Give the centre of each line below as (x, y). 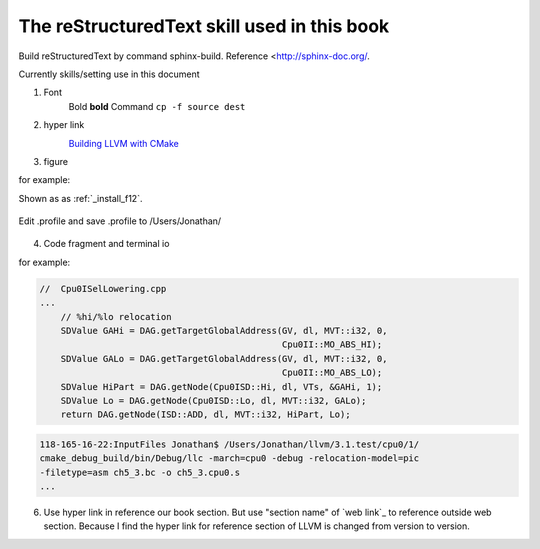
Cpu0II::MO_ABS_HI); (332, 344)
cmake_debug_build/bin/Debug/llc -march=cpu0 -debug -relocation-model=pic (229, 458)
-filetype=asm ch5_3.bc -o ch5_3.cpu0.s (139, 472)
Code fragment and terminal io (106, 244)
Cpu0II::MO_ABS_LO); (332, 373)
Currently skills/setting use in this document (109, 74)
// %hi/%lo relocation (116, 316)
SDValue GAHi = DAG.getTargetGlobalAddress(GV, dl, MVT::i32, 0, (224, 330)
